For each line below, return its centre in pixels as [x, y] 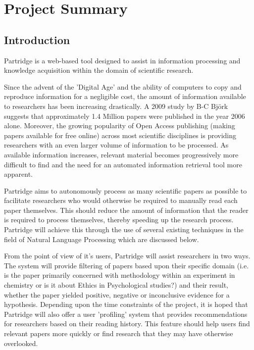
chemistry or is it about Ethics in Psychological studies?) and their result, [116, 285]
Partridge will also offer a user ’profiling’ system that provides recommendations [126, 314]
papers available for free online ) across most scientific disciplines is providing [120, 135]
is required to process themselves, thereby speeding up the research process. [119, 220]
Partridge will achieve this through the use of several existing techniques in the [124, 229]
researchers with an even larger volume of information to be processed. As [116, 145]
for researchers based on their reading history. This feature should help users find [127, 324]
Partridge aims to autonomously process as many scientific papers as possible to [126, 190]
